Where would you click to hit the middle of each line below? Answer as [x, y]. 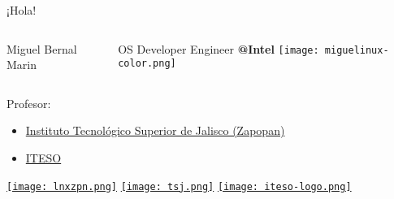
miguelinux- [357, 50]
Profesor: [29, 103]
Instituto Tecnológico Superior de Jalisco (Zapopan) [155, 130]
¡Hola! [22, 10]
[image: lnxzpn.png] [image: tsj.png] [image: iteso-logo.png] [179, 186]
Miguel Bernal [42, 48]
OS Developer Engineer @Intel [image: [219, 48]
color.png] [147, 64]
